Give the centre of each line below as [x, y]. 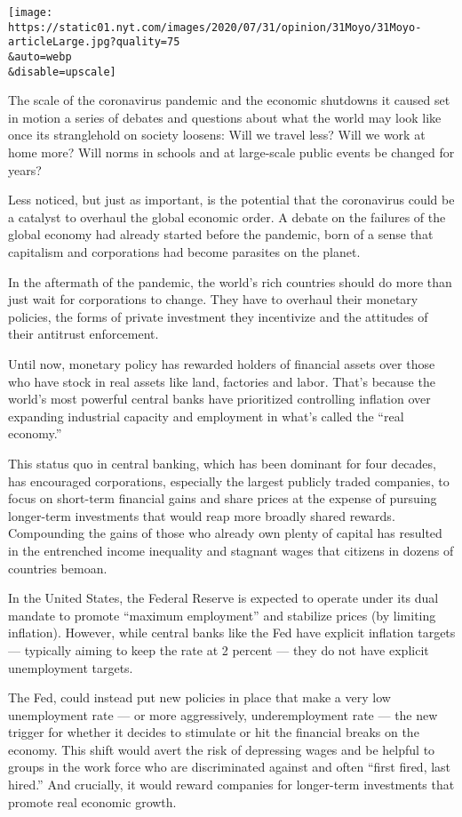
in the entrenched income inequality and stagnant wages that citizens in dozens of [231, 550]
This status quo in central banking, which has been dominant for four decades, [222, 463]
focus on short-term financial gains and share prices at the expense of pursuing [223, 498]
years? [25, 169]
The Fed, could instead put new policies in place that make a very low [199, 697]
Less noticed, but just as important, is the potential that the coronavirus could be [231, 200]
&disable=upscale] [62, 72]
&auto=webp [40, 56]
